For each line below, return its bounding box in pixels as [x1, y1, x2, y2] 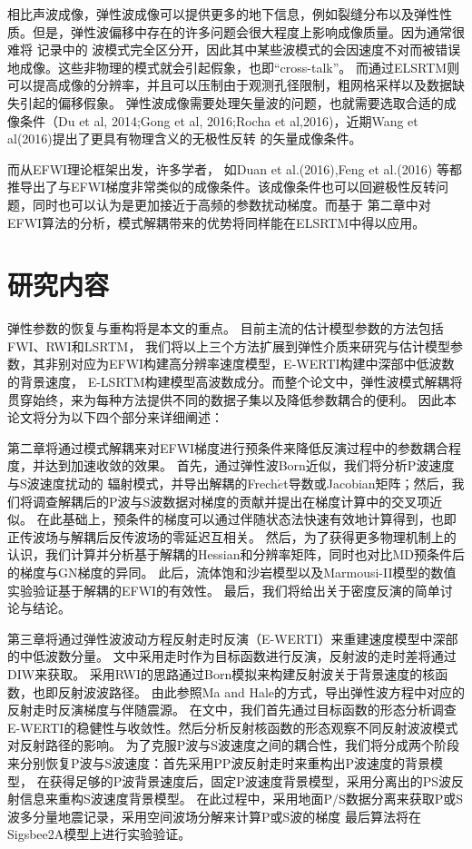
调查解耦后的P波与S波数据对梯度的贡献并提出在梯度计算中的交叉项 [32, 491, 430, 510]
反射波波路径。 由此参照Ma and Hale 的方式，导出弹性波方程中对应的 [57, 682, 465, 701]
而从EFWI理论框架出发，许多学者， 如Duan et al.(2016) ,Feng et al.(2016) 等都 [7, 159, 462, 178]
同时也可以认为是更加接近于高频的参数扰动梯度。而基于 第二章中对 [32, 194, 431, 213]
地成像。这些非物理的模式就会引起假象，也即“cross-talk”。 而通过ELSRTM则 [7, 57, 460, 76]
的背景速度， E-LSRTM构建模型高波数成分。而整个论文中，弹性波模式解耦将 [7, 372, 463, 391]
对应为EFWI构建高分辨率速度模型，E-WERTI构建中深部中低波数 [70, 354, 455, 373]
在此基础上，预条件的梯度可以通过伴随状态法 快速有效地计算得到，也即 [36, 509, 457, 528]
